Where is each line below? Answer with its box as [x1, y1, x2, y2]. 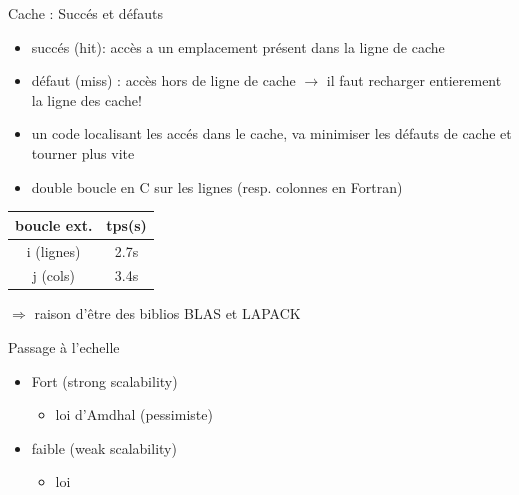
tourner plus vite [31, 142, 135, 163]
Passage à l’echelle [8, 337, 120, 358]
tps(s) [106, 214, 147, 235]
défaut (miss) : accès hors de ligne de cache [31, 70, 296, 91]
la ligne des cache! [31, 89, 142, 110]
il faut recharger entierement [326, 70, 502, 91]
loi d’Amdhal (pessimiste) [55, 404, 213, 425]
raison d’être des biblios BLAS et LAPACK [34, 303, 301, 324]
